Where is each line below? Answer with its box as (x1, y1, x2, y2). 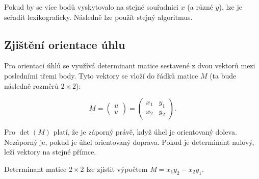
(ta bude (210, 70, 237, 81)
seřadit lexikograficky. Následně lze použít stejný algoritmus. (4, 11, 193, 22)
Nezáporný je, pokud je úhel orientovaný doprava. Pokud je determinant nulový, (4, 136, 254, 147)
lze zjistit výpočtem (86, 163, 148, 174)
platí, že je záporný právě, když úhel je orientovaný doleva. (53, 126, 237, 137)
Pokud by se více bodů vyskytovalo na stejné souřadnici (4, 2, 179, 12)
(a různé (187, 2, 213, 12)
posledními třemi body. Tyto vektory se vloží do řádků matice (4, 70, 198, 81)
